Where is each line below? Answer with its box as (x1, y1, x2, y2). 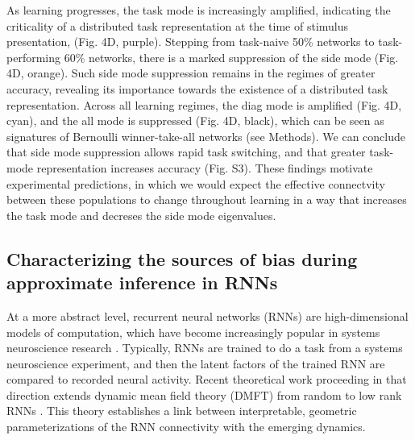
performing (6, 48, 60, 65)
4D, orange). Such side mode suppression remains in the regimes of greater (6, 64, 376, 81)
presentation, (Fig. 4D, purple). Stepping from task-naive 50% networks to (6, 33, 375, 50)
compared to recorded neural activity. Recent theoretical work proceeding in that (6, 371, 407, 388)
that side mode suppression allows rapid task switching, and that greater (6, 143, 366, 160)
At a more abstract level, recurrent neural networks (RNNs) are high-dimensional (6, 307, 409, 324)
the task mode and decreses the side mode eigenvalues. (6, 206, 276, 223)
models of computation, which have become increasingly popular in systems (6, 323, 380, 340)
